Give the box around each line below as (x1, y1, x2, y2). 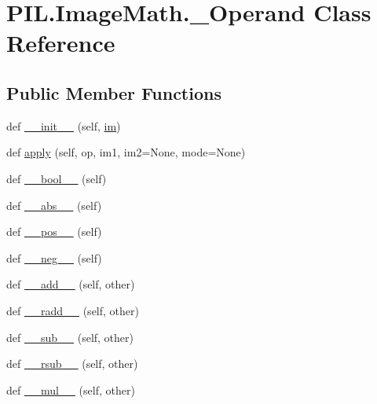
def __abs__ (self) (6, 196, 102, 213)
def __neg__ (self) (6, 249, 102, 266)
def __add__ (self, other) (6, 276, 135, 292)
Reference (6, 27, 115, 59)
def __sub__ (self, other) (6, 329, 134, 345)
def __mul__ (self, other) (6, 381, 135, 398)
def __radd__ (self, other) (6, 302, 139, 318)
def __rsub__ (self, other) (6, 355, 138, 372)
